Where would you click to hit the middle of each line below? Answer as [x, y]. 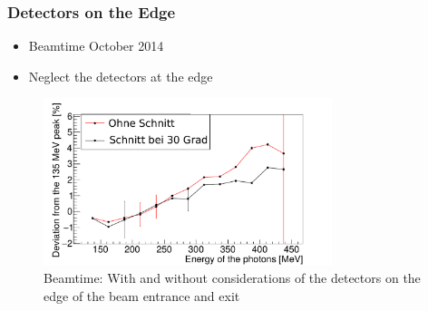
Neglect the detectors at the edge [121, 76]
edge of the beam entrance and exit [142, 296]
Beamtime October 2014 [96, 46]
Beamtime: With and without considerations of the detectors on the [232, 278]
